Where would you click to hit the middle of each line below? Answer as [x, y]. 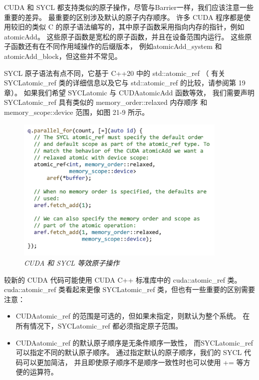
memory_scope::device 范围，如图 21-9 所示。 [77, 112]
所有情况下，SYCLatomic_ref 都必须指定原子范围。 [99, 325]
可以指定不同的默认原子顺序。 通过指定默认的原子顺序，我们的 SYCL [129, 352]
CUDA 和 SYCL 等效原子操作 [72, 262]
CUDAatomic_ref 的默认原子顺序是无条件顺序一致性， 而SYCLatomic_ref [134, 342]
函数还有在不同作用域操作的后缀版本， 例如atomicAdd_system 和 [116, 46]
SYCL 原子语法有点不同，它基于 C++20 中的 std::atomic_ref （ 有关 [115, 73]
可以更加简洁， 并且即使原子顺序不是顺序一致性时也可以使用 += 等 [133, 362]
